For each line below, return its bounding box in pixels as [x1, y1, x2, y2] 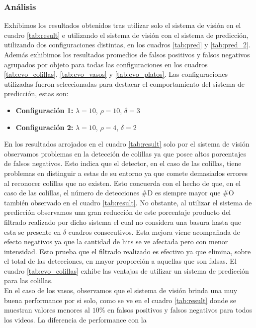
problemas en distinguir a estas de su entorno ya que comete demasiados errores [4, 167, 248, 178]
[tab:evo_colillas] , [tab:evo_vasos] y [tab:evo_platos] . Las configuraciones [4, 69, 228, 79]
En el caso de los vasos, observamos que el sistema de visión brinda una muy [4, 285, 238, 296]
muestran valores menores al [4, 305, 90, 315]
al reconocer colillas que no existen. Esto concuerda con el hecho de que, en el [4, 177, 241, 188]
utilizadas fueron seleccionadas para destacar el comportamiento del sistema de [4, 78, 245, 89]
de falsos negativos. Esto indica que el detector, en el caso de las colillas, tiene [4, 158, 242, 168]
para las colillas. [4, 275, 53, 286]
